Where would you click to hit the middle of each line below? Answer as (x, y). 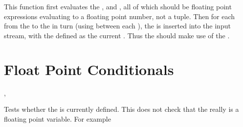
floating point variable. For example (57, 118)
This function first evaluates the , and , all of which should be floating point (118, 6)
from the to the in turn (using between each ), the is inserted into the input (117, 26)
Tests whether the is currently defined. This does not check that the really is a (121, 109)
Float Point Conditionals (89, 69)
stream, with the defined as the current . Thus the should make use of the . (117, 35)
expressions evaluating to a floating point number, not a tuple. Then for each (120, 16)
